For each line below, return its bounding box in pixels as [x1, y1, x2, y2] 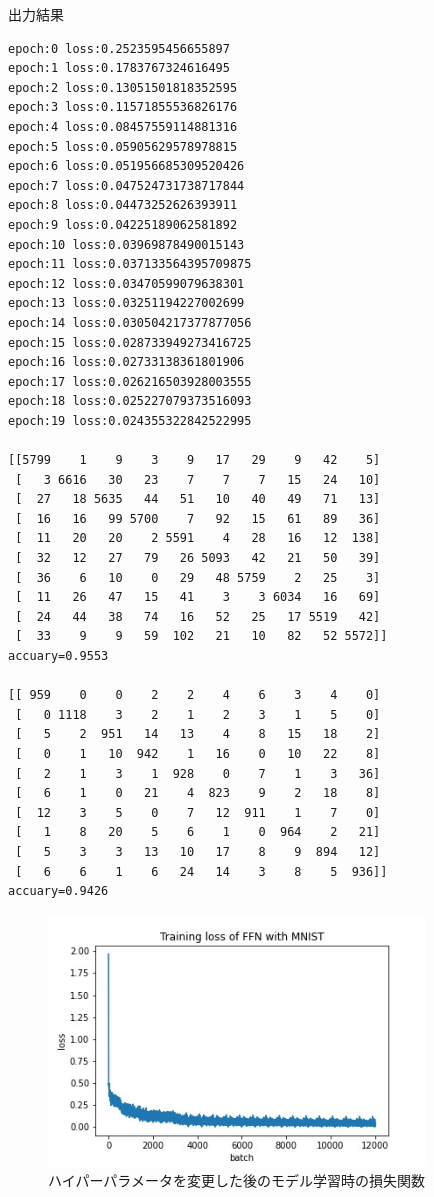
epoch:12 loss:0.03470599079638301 [8, 276, 245, 291]
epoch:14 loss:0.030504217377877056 [8, 315, 252, 330]
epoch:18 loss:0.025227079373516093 [8, 394, 252, 409]
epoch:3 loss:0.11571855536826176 [8, 100, 238, 115]
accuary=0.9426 [8, 884, 109, 899]
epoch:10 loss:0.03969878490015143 [8, 237, 245, 252]
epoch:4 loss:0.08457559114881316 [8, 119, 238, 134]
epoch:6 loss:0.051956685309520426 [8, 159, 245, 174]
